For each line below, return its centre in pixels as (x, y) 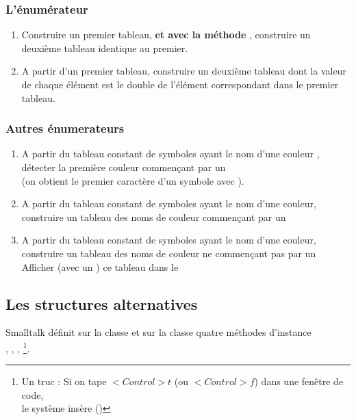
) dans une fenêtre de (299, 381)
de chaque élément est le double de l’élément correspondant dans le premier (180, 84)
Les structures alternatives (102, 303)
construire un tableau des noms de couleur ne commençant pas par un (169, 253)
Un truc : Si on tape (64, 381)
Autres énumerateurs (65, 128)
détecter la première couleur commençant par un (124, 167)
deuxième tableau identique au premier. (105, 48)
